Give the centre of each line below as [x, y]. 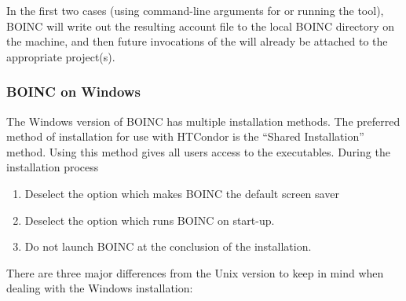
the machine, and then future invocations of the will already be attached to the [197, 41]
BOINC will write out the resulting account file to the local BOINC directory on [201, 26]
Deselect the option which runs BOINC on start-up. [150, 220]
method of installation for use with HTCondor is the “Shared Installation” [185, 136]
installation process [53, 167]
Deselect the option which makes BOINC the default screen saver [182, 193]
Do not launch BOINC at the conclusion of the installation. [168, 246]
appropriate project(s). [61, 56]
